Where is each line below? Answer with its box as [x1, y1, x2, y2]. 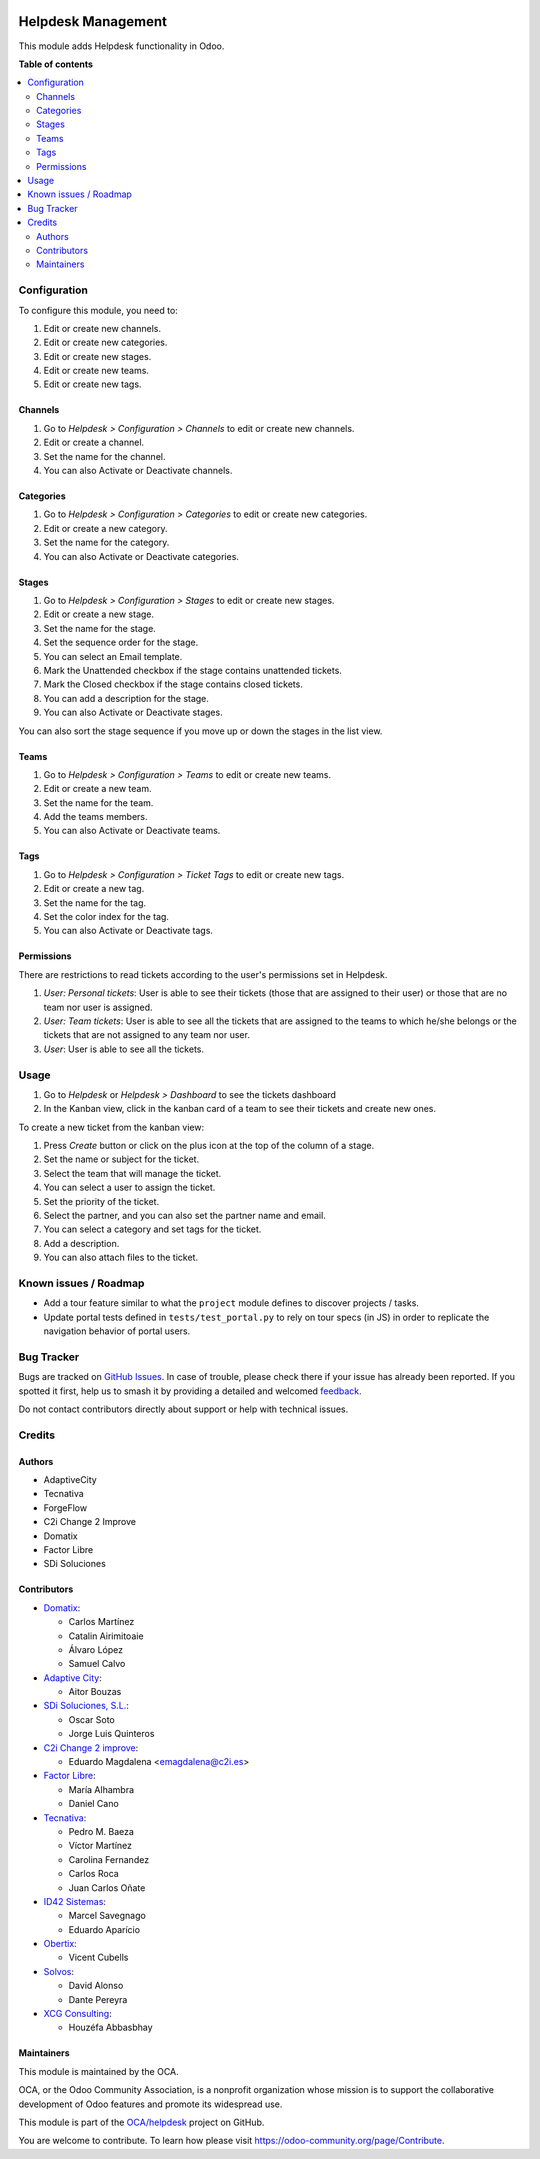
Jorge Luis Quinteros [68, 1728, 155, 1740]
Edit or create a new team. [43, 783, 152, 795]
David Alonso [68, 1980, 124, 1992]
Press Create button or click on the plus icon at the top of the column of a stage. [43, 1140, 375, 1152]
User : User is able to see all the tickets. [43, 1043, 205, 1055]
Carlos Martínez [68, 1616, 135, 1628]
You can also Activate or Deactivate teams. [43, 825, 221, 837]
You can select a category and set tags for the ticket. [43, 1223, 262, 1235]
